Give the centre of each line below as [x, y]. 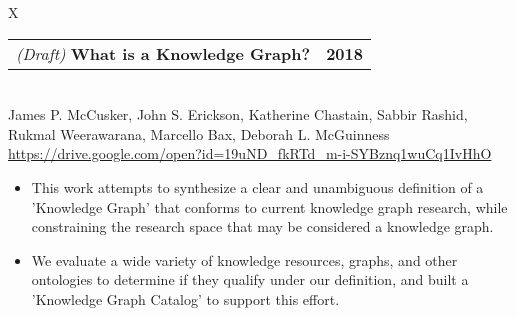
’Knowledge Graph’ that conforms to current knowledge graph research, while [269, 206]
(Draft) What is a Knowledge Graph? [163, 53]
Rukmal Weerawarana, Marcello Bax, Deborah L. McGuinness [199, 133]
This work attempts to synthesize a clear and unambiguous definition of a [257, 186]
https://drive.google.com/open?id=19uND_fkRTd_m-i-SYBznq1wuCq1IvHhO [250, 153]
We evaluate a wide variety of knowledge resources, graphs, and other [244, 259]
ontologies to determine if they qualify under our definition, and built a [250, 279]
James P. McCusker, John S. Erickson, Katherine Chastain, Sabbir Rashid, [238, 114]
